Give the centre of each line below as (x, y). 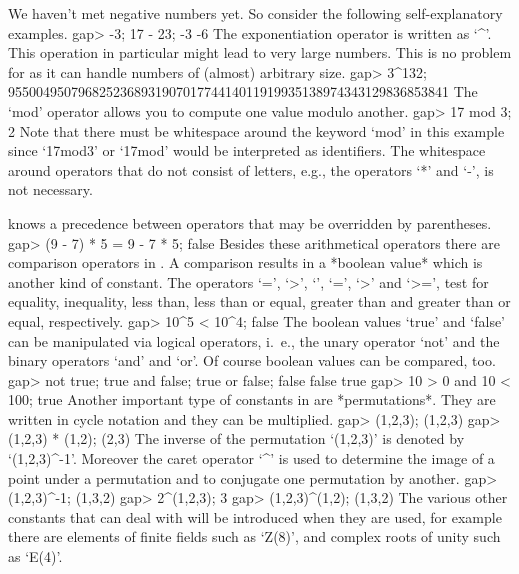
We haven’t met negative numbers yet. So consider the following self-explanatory (255, 13)
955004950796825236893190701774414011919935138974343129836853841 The (243, 91)
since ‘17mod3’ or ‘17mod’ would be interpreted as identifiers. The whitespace (247, 150)
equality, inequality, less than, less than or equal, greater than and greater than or (259, 301)
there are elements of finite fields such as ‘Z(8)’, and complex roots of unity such (254, 536)
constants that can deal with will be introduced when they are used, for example (255, 516)
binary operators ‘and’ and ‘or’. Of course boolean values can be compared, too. (252, 360)
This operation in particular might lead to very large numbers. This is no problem (260, 52)
